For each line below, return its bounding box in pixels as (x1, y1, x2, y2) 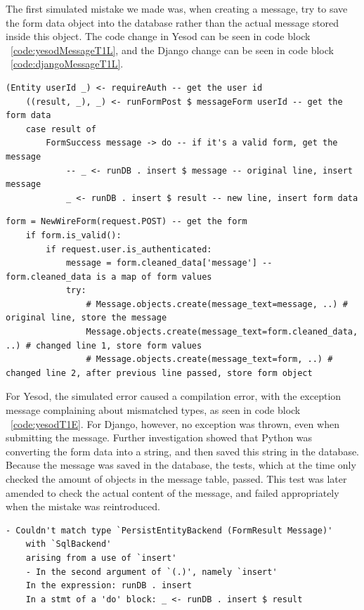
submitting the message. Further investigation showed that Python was (6, 430, 313, 445)
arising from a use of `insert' (25, 552, 177, 563)
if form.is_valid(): (25, 230, 122, 240)
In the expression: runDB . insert (25, 580, 192, 591)
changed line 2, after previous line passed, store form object (6, 368, 313, 378)
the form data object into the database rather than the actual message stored (6, 15, 339, 30)
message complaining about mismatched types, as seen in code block (6, 403, 301, 417)
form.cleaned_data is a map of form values (6, 271, 212, 282)
